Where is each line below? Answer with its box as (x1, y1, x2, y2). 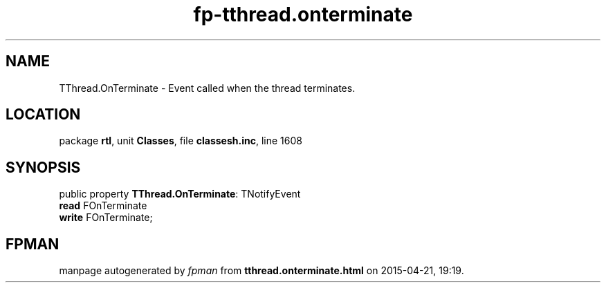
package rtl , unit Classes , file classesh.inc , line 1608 (59, 135, 302, 147)
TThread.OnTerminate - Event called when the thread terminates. (59, 81, 356, 94)
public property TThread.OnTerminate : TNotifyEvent (59, 188, 301, 200)
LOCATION (6, 106, 81, 124)
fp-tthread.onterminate (193, 3, 413, 26)
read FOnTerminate (59, 200, 147, 212)
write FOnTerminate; (59, 211, 153, 224)
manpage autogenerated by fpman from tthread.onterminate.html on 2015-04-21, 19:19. (59, 265, 464, 277)
